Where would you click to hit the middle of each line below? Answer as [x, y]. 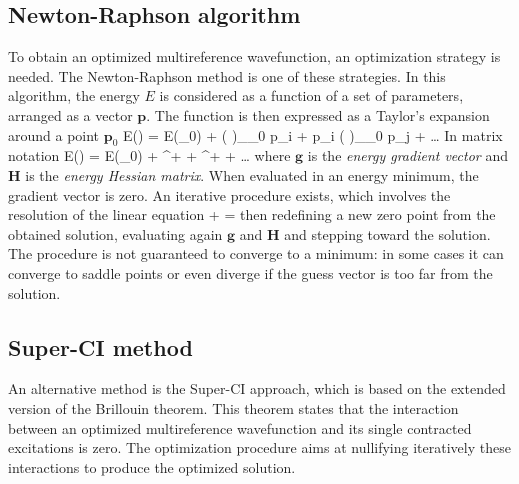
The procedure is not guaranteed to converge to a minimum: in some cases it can [256, 253]
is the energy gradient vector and [407, 155]
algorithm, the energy [74, 95]
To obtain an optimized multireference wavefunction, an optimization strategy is [254, 56]
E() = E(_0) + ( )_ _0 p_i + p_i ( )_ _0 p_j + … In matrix [313, 134]
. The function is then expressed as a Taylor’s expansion [318, 114]
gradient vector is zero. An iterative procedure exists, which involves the [229, 194]
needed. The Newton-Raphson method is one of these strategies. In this [227, 75]
